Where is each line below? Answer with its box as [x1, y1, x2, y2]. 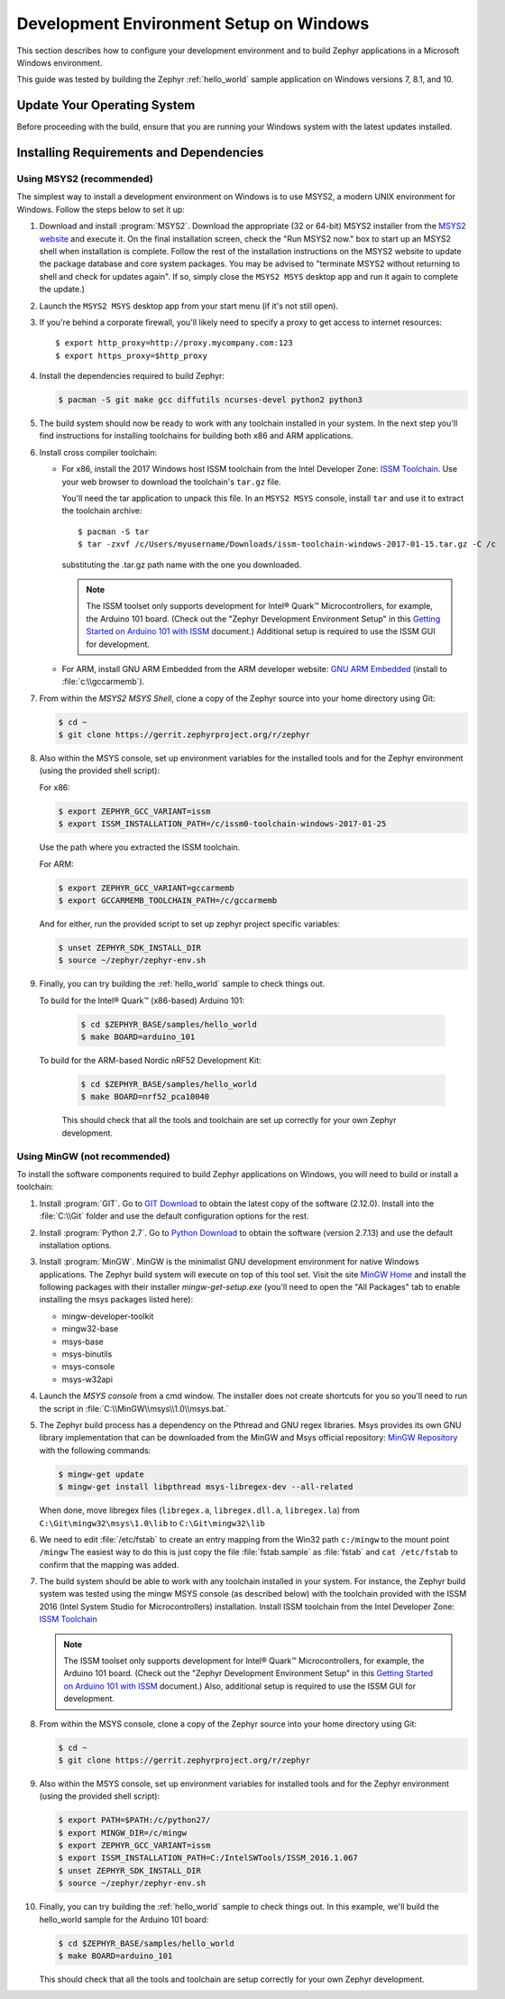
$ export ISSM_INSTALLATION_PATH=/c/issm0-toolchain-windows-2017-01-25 [58, 819, 387, 829]
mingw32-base [61, 1323, 119, 1334]
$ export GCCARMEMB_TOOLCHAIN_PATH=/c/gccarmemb [58, 895, 278, 906]
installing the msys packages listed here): [39, 1294, 194, 1305]
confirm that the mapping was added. [39, 1559, 179, 1570]
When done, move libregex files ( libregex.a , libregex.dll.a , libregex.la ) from [39, 1505, 360, 1515]
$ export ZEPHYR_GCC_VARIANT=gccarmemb [58, 882, 234, 893]
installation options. [39, 1239, 112, 1250]
